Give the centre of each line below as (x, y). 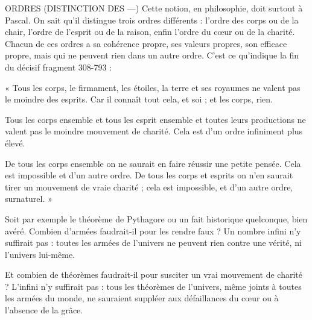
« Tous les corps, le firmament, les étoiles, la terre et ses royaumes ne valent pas (153, 87)
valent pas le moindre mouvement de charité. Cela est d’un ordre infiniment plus (154, 131)
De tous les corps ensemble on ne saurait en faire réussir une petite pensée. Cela (153, 163)
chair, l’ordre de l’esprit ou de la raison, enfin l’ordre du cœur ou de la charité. (150, 32)
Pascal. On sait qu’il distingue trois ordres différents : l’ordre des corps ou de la (152, 20)
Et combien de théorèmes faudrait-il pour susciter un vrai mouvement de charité (154, 275)
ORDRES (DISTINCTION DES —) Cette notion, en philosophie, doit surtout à (154, 8)
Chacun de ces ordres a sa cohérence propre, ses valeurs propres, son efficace (146, 43)
